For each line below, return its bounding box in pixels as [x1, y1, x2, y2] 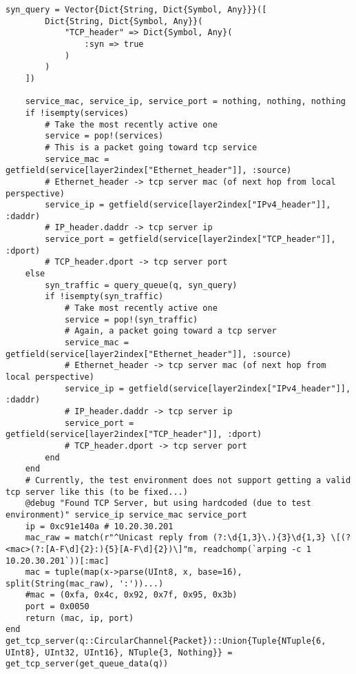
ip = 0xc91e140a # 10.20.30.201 [25, 521, 174, 531]
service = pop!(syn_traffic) [64, 314, 198, 325]
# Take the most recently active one [45, 119, 218, 130]
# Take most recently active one [64, 303, 218, 314]
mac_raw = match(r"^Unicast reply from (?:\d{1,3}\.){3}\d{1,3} [25, 533, 326, 543]
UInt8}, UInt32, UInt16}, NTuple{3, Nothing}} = [6, 647, 233, 657]
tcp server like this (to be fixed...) [6, 487, 188, 497]
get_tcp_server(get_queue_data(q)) [6, 659, 169, 669]
